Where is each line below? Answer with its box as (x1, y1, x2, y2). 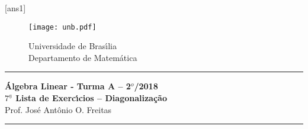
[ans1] (5, 2, 26, 14)
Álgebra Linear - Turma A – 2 (5, 80, 131, 92)
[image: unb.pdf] (28, 22, 97, 31)
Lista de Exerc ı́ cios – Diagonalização (15, 92, 167, 104)
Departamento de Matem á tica (28, 51, 137, 63)
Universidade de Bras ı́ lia (28, 40, 117, 52)
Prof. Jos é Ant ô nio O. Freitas (5, 103, 112, 115)
